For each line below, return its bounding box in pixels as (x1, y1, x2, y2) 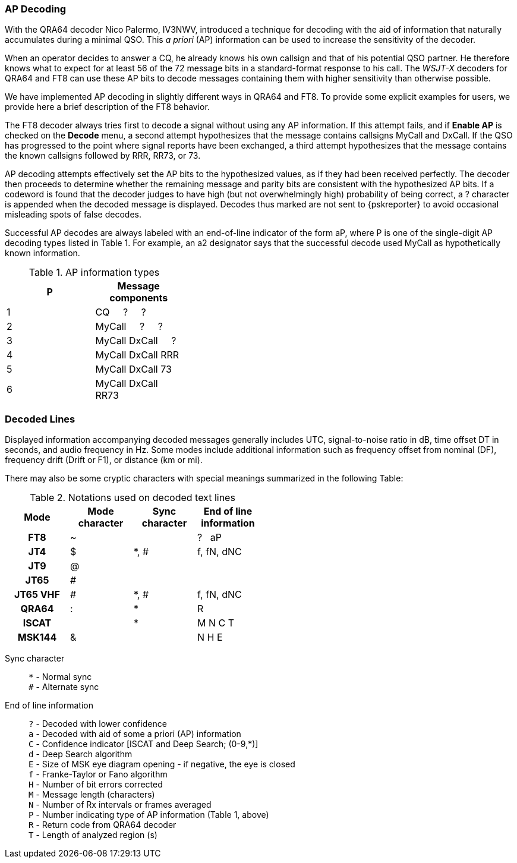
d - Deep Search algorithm (29, 749, 133, 760)
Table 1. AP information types (29, 266, 160, 279)
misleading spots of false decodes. (5, 209, 141, 220)
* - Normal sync (29, 672, 92, 682)
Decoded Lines (5, 412, 75, 425)
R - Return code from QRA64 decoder (29, 820, 176, 830)
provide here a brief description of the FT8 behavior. (5, 102, 210, 112)
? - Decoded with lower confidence (29, 719, 167, 729)
